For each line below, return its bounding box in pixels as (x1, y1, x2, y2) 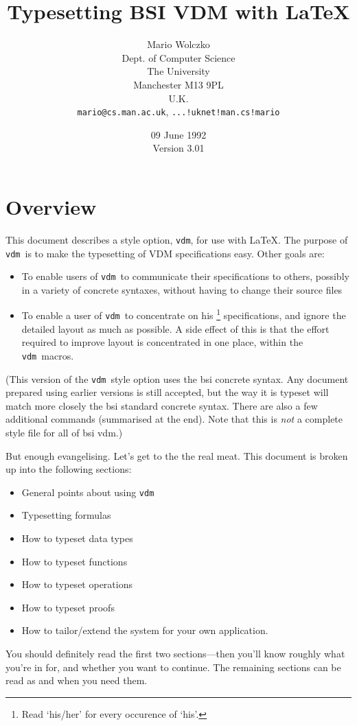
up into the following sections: (5, 462, 132, 476)
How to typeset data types (21, 531, 133, 546)
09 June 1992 (150, 127, 207, 141)
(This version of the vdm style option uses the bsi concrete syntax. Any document (5, 371, 349, 386)
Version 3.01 (152, 141, 205, 155)
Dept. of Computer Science (122, 50, 235, 65)
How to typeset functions (21, 554, 128, 568)
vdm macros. (21, 348, 74, 362)
